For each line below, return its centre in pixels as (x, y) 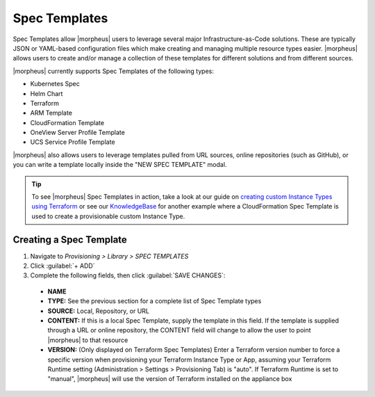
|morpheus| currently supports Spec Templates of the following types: (114, 71)
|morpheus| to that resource (88, 340)
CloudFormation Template (67, 122)
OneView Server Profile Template (77, 133)
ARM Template (51, 113)
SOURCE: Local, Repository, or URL (98, 311)
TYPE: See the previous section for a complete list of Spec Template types (155, 301)
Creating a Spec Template (70, 240)
